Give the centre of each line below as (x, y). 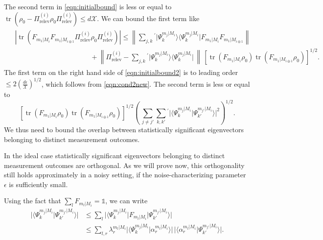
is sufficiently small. (38, 184)
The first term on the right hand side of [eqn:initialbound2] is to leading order (121, 72)
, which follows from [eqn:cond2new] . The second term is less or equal (146, 84)
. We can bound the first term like (148, 18)
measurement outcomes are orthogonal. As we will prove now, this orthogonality (124, 165)
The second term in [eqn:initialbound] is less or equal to (88, 6)
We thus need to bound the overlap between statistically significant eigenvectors (124, 129)
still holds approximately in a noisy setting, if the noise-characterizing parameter (125, 175)
